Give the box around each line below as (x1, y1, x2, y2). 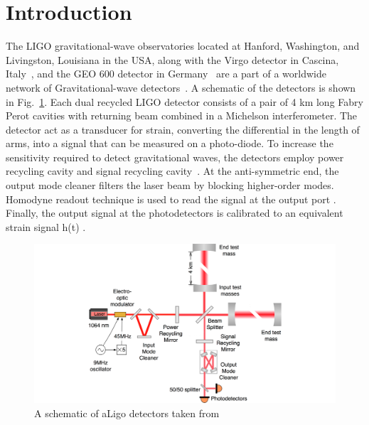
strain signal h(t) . (6, 219, 86, 234)
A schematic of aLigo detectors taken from (34, 406, 220, 421)
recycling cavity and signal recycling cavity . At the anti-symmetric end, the (6, 163, 339, 178)
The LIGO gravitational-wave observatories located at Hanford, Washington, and (6, 38, 360, 53)
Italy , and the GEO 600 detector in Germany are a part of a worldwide (6, 66, 326, 81)
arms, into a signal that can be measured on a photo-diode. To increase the (6, 136, 333, 151)
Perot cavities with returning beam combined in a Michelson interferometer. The (6, 108, 358, 123)
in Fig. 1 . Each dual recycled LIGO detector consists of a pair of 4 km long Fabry (6, 94, 363, 109)
